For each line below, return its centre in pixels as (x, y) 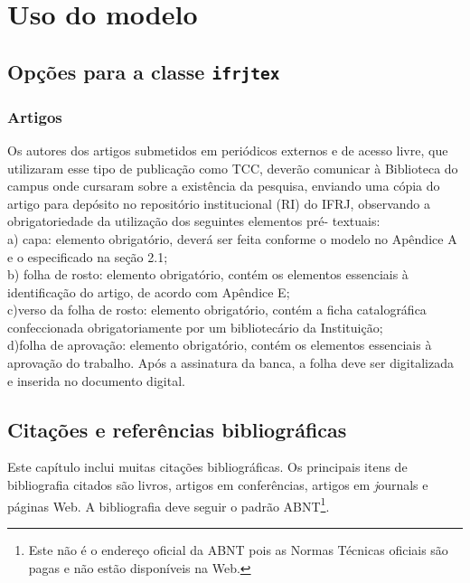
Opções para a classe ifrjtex (144, 71)
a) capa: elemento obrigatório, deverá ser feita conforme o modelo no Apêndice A (232, 238)
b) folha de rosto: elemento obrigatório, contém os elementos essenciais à (208, 274)
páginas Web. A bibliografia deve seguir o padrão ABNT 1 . (169, 504)
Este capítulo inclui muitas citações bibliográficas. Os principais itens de (207, 467)
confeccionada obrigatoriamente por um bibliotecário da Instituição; (195, 327)
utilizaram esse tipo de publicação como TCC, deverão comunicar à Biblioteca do (233, 168)
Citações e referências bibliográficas (177, 429)
